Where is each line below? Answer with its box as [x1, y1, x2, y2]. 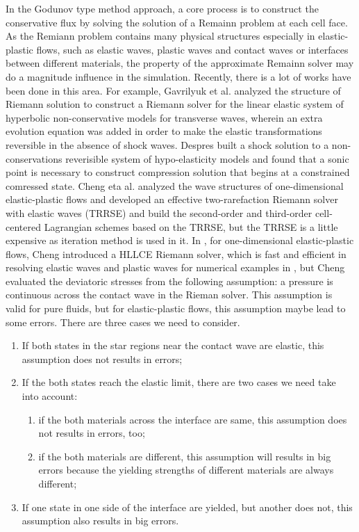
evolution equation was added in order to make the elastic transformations [6, 124, 322, 138]
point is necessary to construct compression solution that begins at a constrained [6, 165, 350, 179]
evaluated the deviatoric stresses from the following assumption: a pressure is [6, 273, 333, 288]
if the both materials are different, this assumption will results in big [38, 449, 331, 463]
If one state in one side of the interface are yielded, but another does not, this [22, 499, 353, 514]
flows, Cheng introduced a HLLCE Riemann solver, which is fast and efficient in [6, 246, 347, 261]
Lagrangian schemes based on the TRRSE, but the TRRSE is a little [44, 219, 338, 234]
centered [6, 219, 41, 234]
